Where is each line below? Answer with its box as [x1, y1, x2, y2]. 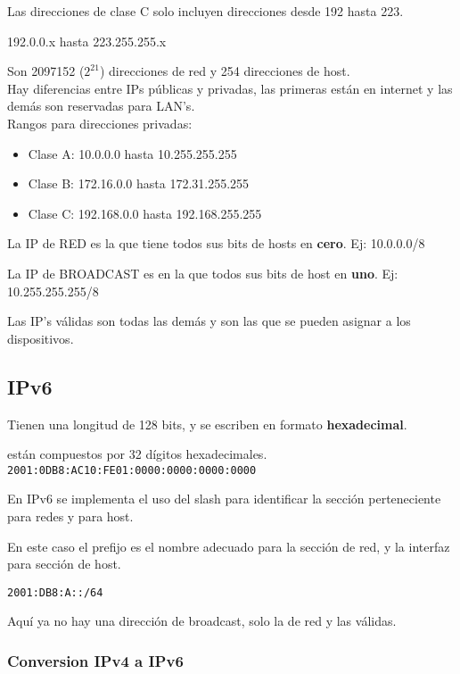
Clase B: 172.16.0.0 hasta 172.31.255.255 [28, 174, 250, 193]
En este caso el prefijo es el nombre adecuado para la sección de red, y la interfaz [7, 537, 450, 555]
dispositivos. [7, 329, 74, 347]
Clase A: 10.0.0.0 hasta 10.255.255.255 [28, 144, 237, 162]
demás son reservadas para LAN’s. [7, 96, 195, 115]
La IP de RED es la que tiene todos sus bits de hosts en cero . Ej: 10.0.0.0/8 [7, 234, 425, 253]
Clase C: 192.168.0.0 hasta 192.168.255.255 [28, 204, 262, 222]
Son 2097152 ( [7, 62, 85, 80]
